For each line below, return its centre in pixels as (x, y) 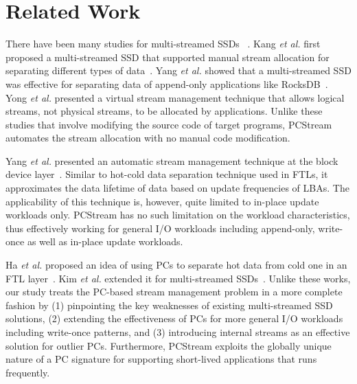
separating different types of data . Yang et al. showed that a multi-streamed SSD (178, 70)
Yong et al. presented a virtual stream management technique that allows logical (175, 97)
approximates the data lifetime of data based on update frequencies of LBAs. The (177, 188)
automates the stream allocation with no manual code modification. (148, 138)
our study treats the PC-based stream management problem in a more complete (174, 292)
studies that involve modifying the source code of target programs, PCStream (169, 124)
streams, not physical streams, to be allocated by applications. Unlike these (164, 111)
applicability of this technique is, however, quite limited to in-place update (162, 201)
